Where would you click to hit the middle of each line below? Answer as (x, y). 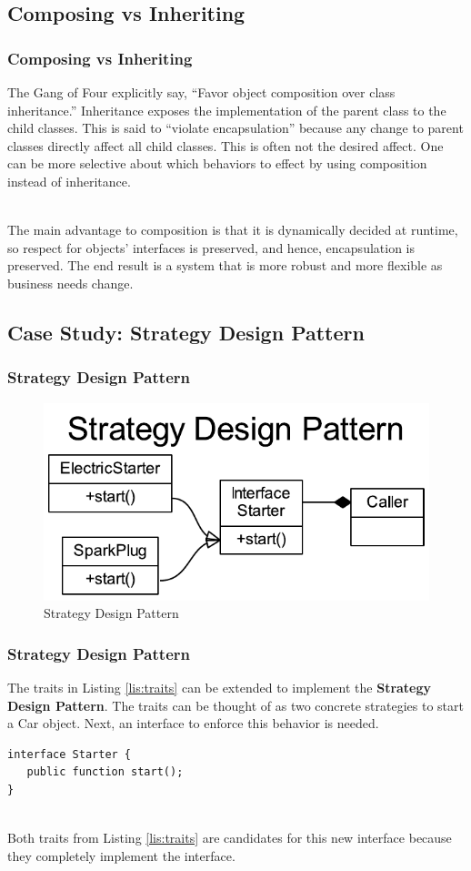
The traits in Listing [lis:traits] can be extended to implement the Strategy (220, 687)
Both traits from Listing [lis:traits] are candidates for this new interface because (230, 838)
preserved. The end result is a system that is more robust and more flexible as (225, 265)
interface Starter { (70, 754)
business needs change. (70, 283)
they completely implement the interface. (121, 855)
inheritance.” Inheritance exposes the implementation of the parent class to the (227, 110)
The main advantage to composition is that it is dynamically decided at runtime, (233, 230)
